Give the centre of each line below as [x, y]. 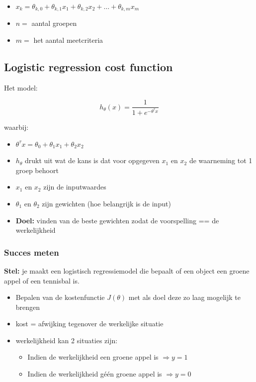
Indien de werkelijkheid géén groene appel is [95, 374]
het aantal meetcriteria [68, 40]
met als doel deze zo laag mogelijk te [184, 297]
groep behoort [37, 170]
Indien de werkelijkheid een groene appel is [93, 357]
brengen [28, 307]
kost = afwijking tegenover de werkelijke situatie [89, 324]
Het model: [21, 87]
